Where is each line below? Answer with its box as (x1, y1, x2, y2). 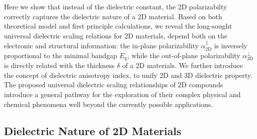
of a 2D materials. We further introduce (122, 60, 243, 70)
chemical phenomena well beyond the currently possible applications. (4, 99, 213, 109)
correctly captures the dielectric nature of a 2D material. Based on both (4, 11, 222, 21)
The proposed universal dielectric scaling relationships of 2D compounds (4, 79, 223, 90)
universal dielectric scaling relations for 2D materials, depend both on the (4, 30, 228, 40)
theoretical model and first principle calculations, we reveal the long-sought (4, 21, 232, 31)
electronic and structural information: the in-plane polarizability (4, 40, 199, 51)
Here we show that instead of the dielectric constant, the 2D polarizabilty (4, 1, 227, 11)
